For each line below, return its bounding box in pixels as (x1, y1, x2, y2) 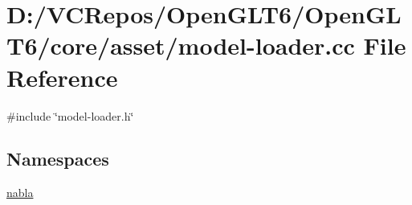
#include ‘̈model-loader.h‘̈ (6, 107, 134, 124)
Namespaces (6, 146, 109, 171)
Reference (6, 60, 118, 93)
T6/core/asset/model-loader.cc (6, 29, 355, 62)
